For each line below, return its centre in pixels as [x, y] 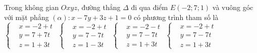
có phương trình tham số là [176, 17]
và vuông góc [233, 7]
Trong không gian [32, 7]
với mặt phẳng [27, 17]
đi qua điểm [149, 7]
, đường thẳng [99, 7]
